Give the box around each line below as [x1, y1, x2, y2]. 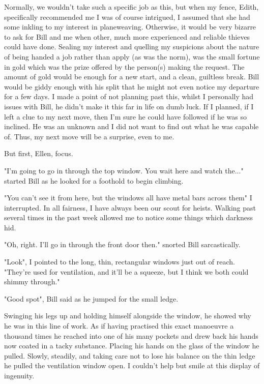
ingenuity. [4, 370, 35, 380]
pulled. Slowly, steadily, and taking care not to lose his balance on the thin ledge [4, 350, 255, 361]
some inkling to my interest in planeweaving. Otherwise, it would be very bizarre [4, 21, 256, 32]
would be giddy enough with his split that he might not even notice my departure [4, 81, 259, 92]
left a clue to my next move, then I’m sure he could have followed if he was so [4, 111, 247, 122]
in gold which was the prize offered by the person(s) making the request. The [4, 61, 245, 72]
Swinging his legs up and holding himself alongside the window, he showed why [4, 310, 251, 321]
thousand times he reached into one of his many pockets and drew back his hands [4, 330, 258, 341]
